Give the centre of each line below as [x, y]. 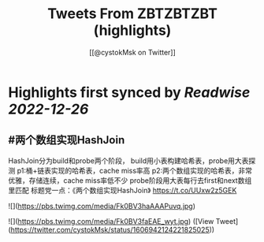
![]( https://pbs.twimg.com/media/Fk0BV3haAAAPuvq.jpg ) [102, 206]
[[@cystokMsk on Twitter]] [132, 52]
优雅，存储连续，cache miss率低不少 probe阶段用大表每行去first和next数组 [130, 180]
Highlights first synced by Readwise [129, 92]
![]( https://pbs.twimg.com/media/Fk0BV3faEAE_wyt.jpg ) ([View [111, 221]
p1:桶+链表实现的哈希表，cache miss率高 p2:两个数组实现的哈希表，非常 [134, 170]
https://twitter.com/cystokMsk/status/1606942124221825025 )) [113, 229]
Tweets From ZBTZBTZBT [132, 14]
